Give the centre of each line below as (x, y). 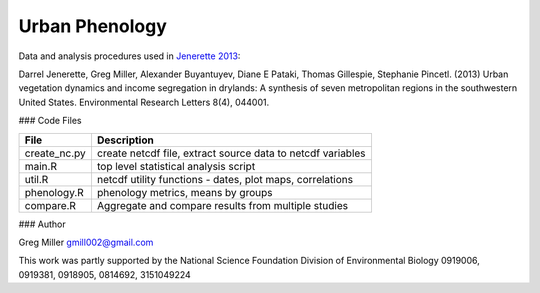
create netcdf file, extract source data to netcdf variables (231, 153)
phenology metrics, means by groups (184, 192)
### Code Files (50, 121)
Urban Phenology (92, 26)
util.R (36, 179)
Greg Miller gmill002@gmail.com (86, 242)
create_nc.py (55, 153)
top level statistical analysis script (176, 166)
